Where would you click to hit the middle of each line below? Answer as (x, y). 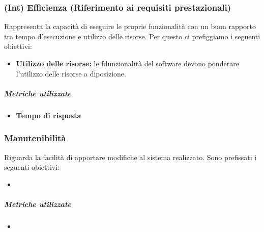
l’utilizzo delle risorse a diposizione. (71, 73)
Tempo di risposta (49, 115)
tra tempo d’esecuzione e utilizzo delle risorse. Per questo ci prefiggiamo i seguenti (132, 36)
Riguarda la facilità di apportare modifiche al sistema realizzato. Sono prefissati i (130, 157)
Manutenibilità (35, 138)
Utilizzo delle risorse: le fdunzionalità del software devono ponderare (127, 63)
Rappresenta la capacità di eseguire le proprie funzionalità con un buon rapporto (130, 26)
